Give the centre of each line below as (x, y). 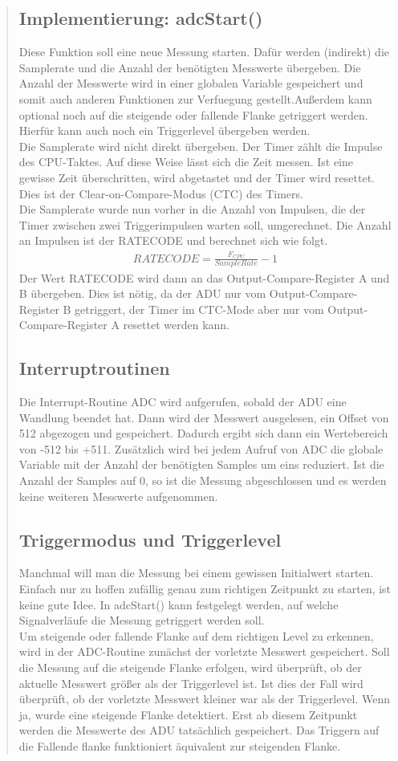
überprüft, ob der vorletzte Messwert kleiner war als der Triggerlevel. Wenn (205, 699)
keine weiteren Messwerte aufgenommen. (118, 496)
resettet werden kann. (176, 325)
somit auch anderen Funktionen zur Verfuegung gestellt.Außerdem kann (195, 98)
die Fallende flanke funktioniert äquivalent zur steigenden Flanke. (180, 745)
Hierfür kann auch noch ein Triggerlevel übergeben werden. (164, 130)
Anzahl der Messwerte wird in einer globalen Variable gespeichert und (191, 83)
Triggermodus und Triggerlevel (150, 539)
